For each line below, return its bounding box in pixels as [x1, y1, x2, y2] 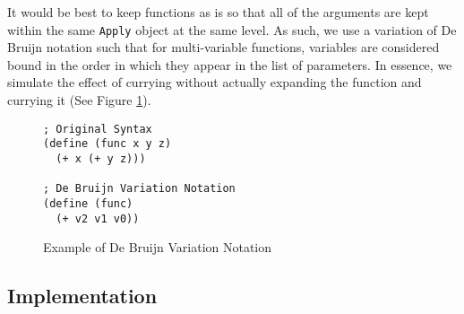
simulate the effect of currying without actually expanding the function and [7, 73, 422, 92]
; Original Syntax [43, 122, 152, 135]
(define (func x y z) [43, 137, 172, 151]
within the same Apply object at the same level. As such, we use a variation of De [7, 20, 457, 39]
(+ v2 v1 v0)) [56, 212, 140, 225]
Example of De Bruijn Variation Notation [43, 238, 272, 257]
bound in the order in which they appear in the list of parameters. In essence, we [7, 55, 452, 74]
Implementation [7, 282, 158, 310]
